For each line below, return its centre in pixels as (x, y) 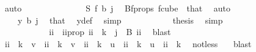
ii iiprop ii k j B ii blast (110, 32)
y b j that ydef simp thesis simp (120, 20)
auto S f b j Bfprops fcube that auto (118, 8)
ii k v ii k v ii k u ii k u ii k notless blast (128, 43)
